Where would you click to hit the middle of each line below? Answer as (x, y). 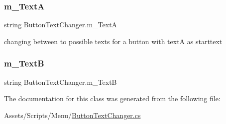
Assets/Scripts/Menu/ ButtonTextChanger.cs (72, 115)
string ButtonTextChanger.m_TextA (61, 25)
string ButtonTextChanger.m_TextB (60, 82)
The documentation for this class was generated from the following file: (112, 98)
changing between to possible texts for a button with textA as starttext (113, 41)
